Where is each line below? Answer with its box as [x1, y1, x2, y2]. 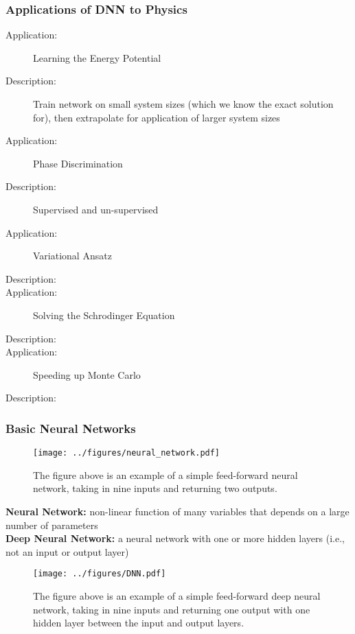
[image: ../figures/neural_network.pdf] [33, 448, 220, 458]
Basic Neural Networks [5, 419, 136, 436]
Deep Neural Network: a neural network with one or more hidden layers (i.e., [5, 531, 345, 545]
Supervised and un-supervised [33, 202, 159, 216]
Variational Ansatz [33, 248, 112, 263]
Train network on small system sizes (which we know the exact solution [33, 97, 334, 110]
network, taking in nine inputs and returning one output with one [33, 602, 310, 616]
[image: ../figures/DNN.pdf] [33, 569, 166, 579]
